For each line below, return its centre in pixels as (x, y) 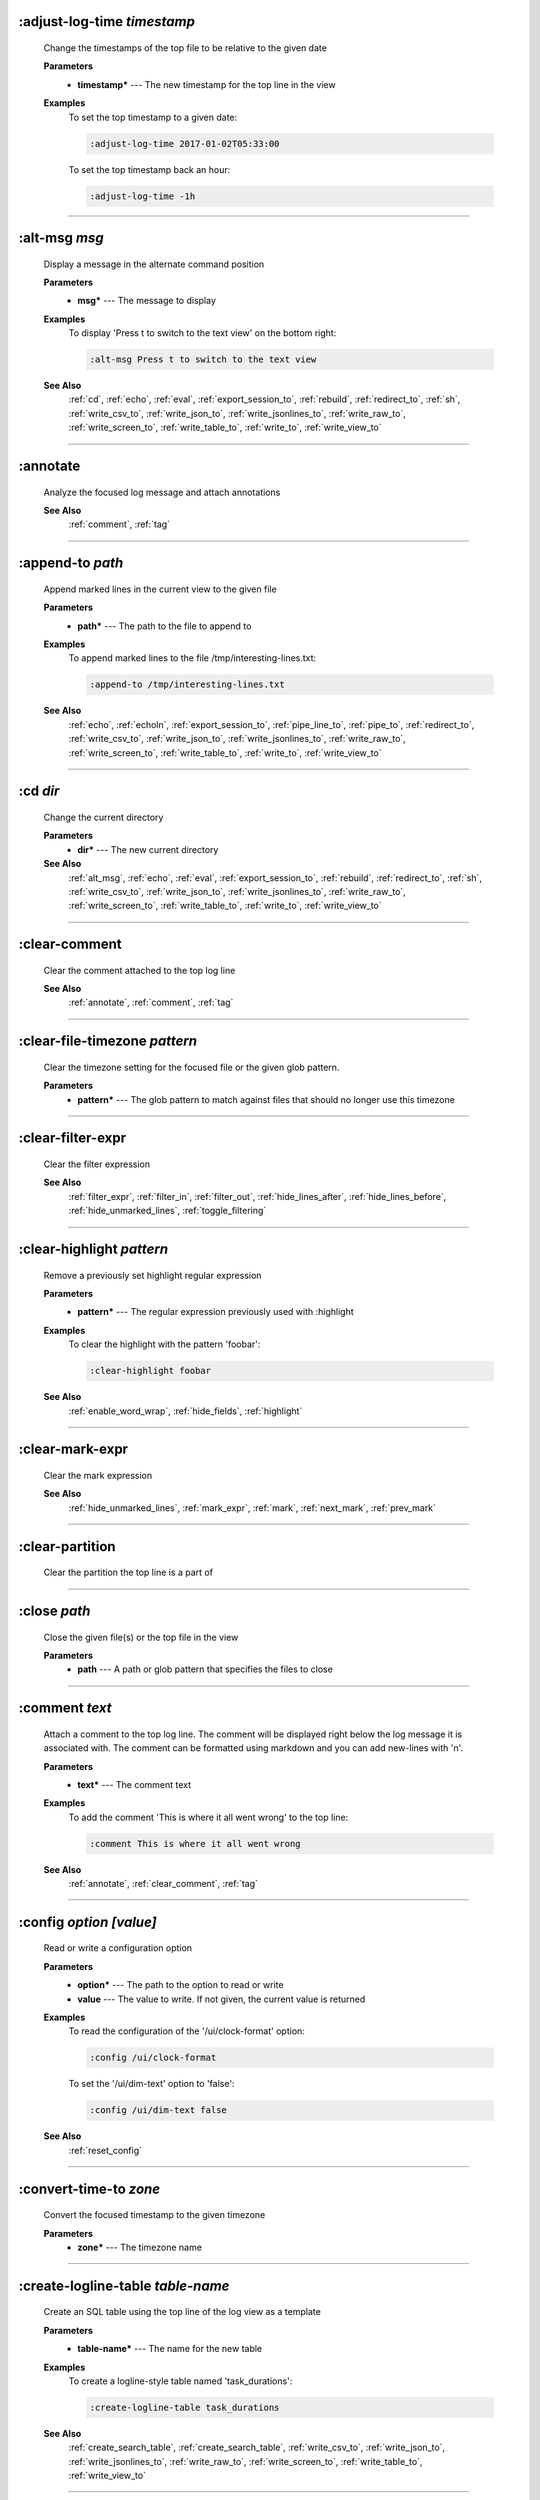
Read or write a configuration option (118, 1948)
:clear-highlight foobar (150, 1371)
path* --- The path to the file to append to (164, 626)
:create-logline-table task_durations (184, 2407)
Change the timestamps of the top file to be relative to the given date (185, 48)
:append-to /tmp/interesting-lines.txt (187, 684)
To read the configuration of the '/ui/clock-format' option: (186, 2031)
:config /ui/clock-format (153, 2058)
